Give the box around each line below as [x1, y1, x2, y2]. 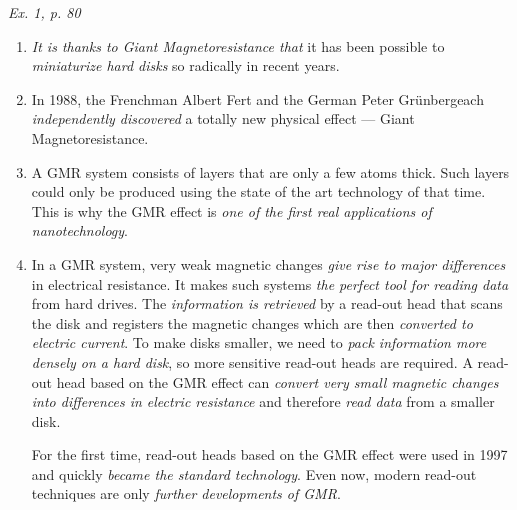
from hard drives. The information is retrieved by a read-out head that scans [31, 293, 503, 314]
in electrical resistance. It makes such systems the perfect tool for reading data [31, 273, 509, 294]
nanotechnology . [31, 220, 129, 241]
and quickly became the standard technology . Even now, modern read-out [31, 463, 477, 484]
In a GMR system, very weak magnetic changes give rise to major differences [31, 253, 506, 274]
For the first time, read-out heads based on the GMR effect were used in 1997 [31, 444, 508, 465]
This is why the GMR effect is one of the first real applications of [31, 200, 432, 221]
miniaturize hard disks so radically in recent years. [31, 55, 340, 76]
